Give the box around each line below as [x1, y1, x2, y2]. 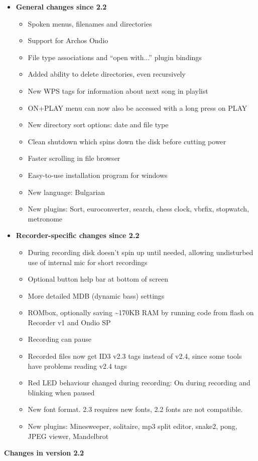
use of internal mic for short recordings [28, 257, 148, 267]
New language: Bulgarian [28, 186, 105, 197]
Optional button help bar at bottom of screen [28, 274, 169, 284]
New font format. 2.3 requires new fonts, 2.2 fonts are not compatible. [28, 404, 243, 414]
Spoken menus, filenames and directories [28, 18, 152, 29]
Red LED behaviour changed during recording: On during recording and [28, 377, 250, 388]
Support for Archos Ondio [28, 35, 108, 46]
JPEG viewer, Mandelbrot [28, 430, 109, 441]
